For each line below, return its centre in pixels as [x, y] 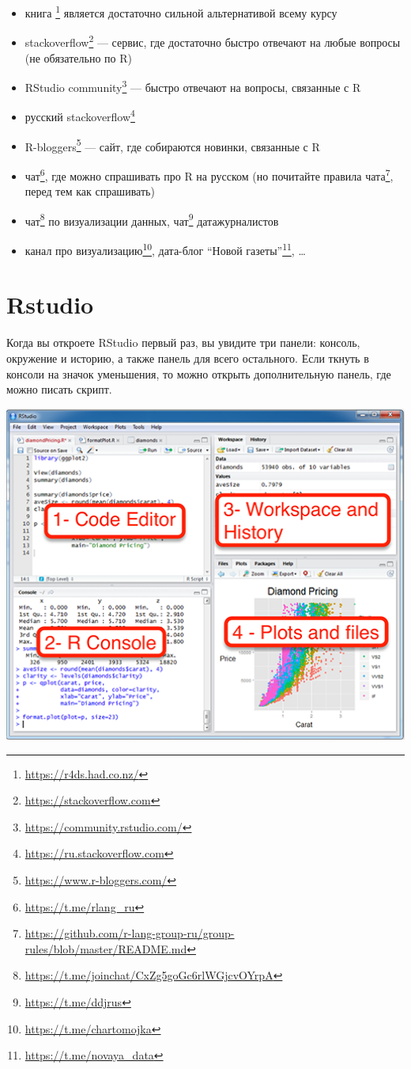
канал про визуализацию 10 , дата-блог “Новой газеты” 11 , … [165, 249]
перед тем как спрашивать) [90, 191]
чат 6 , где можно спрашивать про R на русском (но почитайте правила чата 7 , [209, 174]
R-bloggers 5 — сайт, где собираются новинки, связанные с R [172, 145]
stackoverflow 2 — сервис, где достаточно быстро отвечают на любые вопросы [213, 41]
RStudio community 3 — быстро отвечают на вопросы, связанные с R [193, 86]
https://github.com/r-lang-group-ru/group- [130, 933]
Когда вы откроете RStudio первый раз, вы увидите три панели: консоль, [183, 342]
